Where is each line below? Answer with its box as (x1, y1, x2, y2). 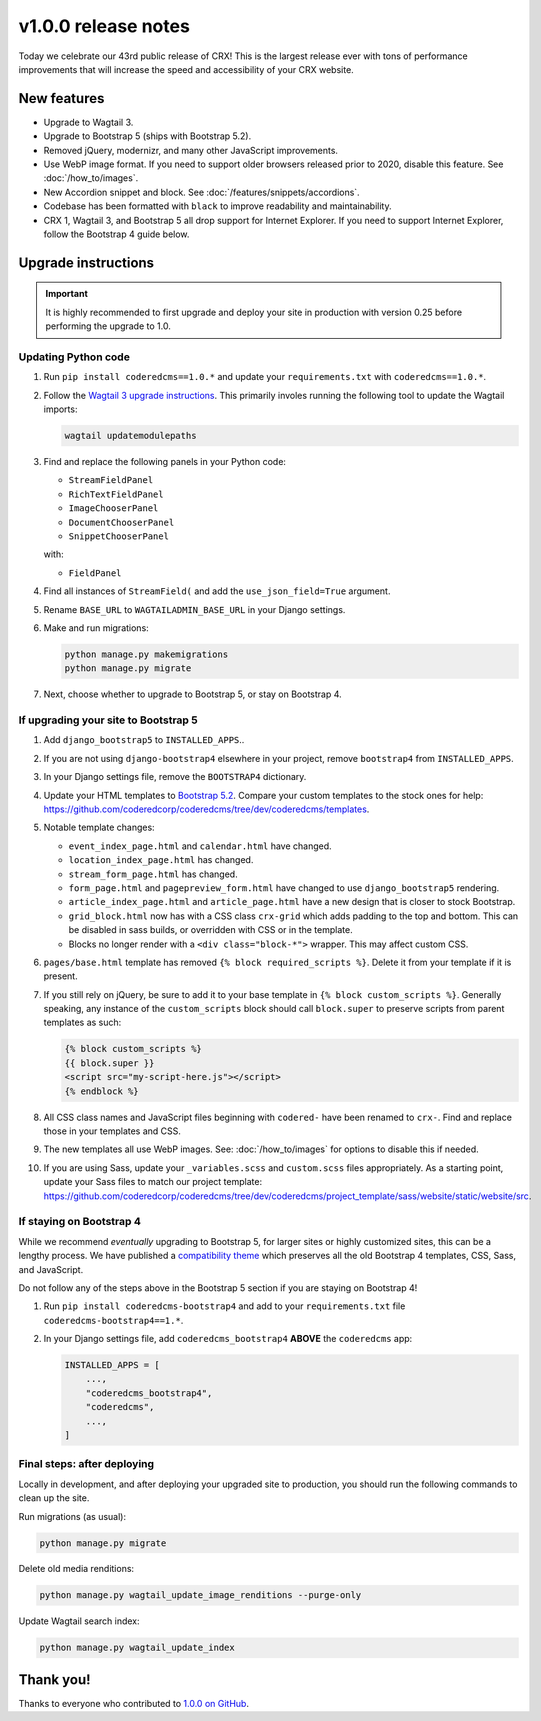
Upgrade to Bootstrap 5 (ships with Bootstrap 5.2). (43, 130, 252, 142)
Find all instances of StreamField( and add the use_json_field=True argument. (43, 585, 391, 597)
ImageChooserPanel (68, 503, 159, 514)
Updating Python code (18, 350, 130, 364)
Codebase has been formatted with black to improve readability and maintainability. (43, 200, 392, 212)
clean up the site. (18, 1492, 90, 1504)
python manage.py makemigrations (64, 648, 229, 660)
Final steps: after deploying (18, 1457, 155, 1471)
